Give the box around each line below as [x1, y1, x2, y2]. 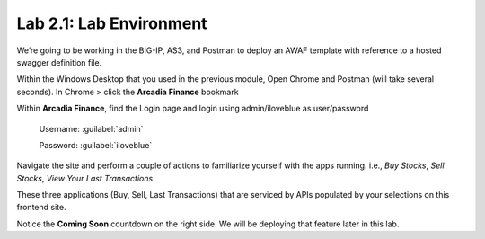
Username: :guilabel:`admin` [39, 123, 144, 134]
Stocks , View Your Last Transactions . [16, 173, 156, 183]
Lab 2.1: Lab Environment [16, 13, 207, 33]
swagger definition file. [16, 57, 102, 67]
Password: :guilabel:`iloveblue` [39, 139, 153, 150]
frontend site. [16, 202, 66, 213]
